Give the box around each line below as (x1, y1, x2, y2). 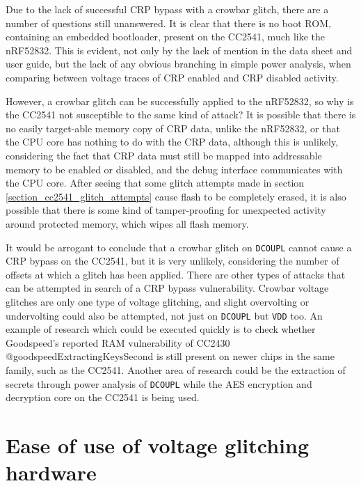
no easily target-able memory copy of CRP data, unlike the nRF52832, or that (6, 120, 340, 135)
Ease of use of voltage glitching (6, 431, 309, 459)
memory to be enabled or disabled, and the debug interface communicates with (6, 162, 343, 176)
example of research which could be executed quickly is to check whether (6, 322, 316, 336)
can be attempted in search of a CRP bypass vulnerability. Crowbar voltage (6, 281, 329, 295)
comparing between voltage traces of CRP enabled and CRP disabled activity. (6, 70, 339, 84)
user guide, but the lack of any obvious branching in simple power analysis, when (6, 56, 351, 71)
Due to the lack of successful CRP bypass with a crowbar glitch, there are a (6, 2, 329, 16)
